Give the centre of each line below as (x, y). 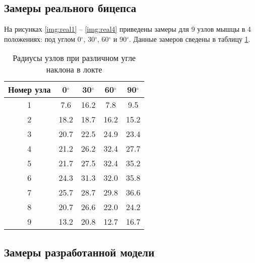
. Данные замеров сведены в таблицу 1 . (190, 39)
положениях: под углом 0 (43, 39)
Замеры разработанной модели (79, 252)
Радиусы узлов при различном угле (74, 58)
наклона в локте (74, 70)
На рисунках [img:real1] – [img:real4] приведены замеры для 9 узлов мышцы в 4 (127, 29)
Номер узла (29, 90)
